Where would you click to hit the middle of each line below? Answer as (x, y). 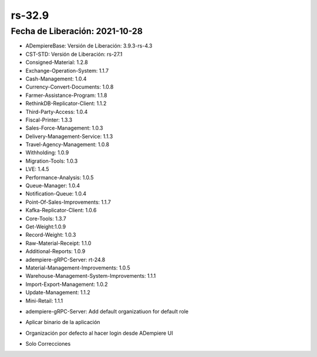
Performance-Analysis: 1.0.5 (60, 177)
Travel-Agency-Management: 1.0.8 (68, 144)
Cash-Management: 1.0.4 (56, 79)
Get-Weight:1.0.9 (46, 227)
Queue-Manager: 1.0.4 (53, 186)
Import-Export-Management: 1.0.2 (67, 284)
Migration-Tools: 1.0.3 (52, 161)
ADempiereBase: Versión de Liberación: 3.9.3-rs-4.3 (89, 46)
